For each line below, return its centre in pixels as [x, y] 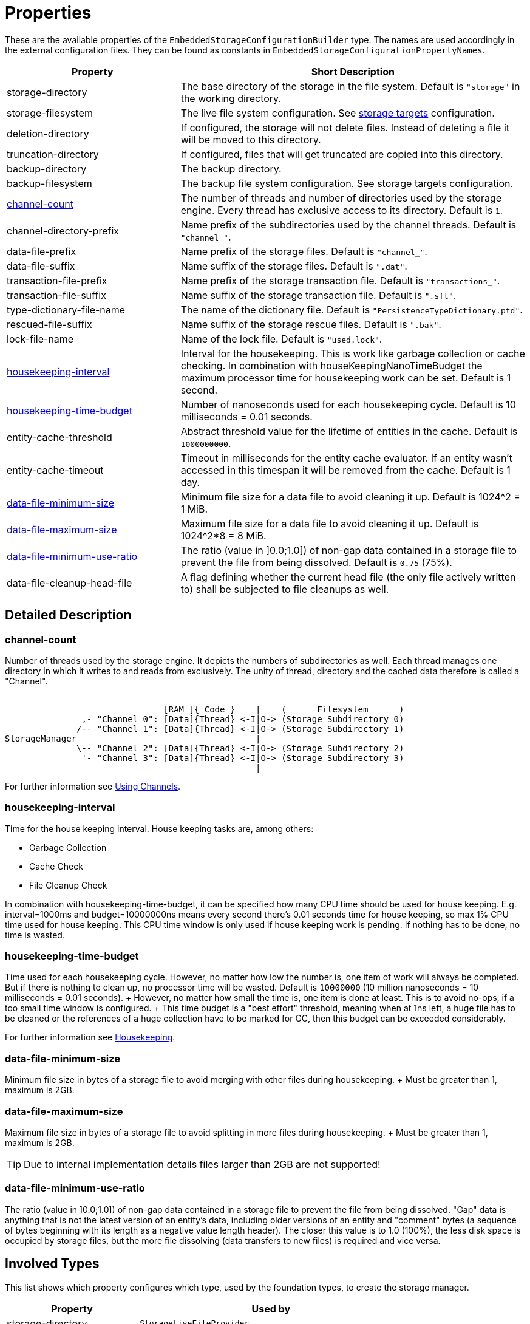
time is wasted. [35, 935]
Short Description [353, 71]
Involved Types [52, 1264]
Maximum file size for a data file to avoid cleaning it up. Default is [330, 523]
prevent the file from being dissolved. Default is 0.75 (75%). [316, 562]
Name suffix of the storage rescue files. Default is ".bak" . [311, 324]
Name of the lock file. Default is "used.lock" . [281, 339]
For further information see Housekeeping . [90, 1037]
